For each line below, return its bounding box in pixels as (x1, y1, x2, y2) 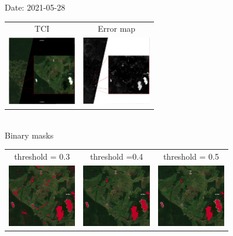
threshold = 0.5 (163, 150, 219, 163)
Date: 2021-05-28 (5, 1, 66, 13)
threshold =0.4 (90, 150, 143, 163)
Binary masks (5, 129, 54, 141)
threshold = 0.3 (14, 150, 70, 163)
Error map (98, 22, 136, 35)
